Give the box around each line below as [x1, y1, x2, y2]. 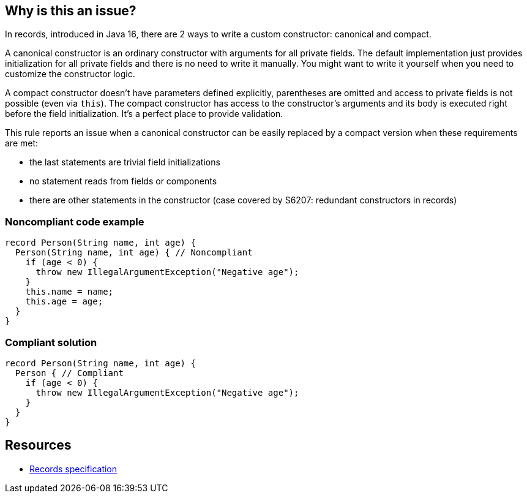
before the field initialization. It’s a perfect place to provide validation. [5, 108, 283, 119]
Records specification [29, 463, 118, 474]
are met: [5, 138, 39, 149]
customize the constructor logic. [5, 69, 135, 80]
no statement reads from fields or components [29, 176, 217, 187]
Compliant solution [5, 336, 97, 349]
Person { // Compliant [15, 368, 124, 378]
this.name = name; [25, 287, 114, 297]
